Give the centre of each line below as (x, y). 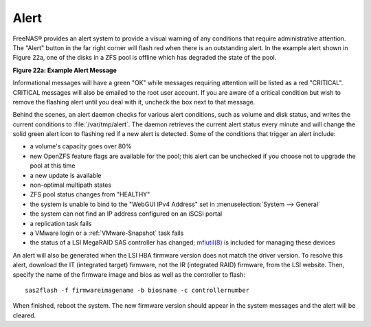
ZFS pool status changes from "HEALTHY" (90, 194)
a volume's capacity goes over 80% (81, 146)
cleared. (24, 315)
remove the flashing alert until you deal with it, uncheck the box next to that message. (134, 102)
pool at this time (53, 166)
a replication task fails (61, 223)
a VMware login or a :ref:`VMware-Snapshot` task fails (107, 233)
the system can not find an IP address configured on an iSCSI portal (126, 214)
